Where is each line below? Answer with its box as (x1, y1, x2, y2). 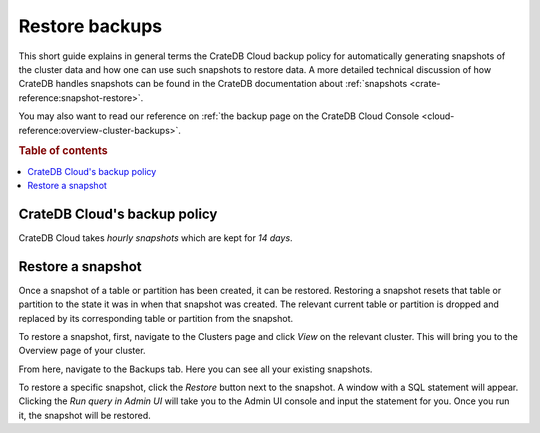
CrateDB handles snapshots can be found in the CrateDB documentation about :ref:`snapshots (18, 78, 408, 90)
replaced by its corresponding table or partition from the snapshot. (18, 312, 294, 324)
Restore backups (18, 15, 163, 37)
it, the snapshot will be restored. (18, 409, 152, 421)
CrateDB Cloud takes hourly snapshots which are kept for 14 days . (18, 231, 294, 244)
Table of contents (18, 144, 109, 158)
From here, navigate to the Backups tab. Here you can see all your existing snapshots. (18, 363, 373, 375)
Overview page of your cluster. (18, 345, 146, 357)
